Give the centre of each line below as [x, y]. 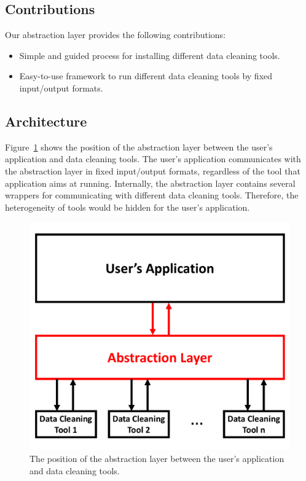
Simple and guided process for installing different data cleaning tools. [150, 55]
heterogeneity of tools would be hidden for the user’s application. [127, 207]
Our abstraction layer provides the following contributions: [116, 35]
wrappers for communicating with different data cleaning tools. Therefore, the [152, 195]
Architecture [46, 121]
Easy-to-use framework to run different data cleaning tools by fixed [146, 76]
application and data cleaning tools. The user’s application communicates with [153, 159]
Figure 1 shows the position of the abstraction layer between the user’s [139, 147]
